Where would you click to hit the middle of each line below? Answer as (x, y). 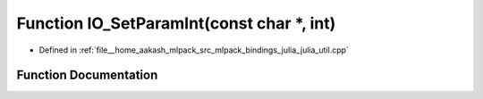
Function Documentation (87, 75)
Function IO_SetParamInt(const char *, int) (176, 23)
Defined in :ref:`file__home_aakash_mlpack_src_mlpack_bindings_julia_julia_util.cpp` (194, 50)
